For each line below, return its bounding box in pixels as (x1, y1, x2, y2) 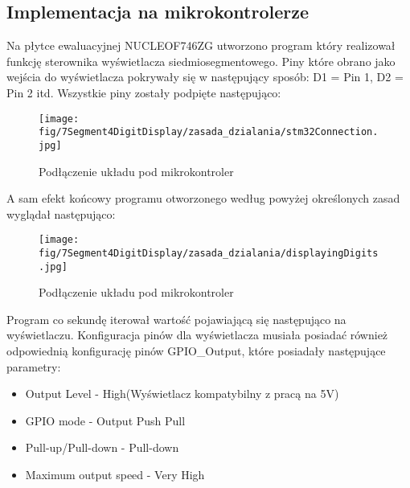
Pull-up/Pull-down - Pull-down (25, 439, 179, 456)
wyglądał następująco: (6, 205, 116, 222)
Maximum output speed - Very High (25, 466, 205, 483)
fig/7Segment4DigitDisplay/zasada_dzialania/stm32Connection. (39, 126, 379, 138)
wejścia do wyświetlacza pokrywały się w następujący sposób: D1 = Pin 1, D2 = (6, 68, 404, 85)
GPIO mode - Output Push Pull (25, 412, 186, 429)
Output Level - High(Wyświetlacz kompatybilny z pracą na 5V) (25, 385, 339, 402)
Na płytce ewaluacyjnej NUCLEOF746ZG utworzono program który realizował (6, 37, 396, 54)
